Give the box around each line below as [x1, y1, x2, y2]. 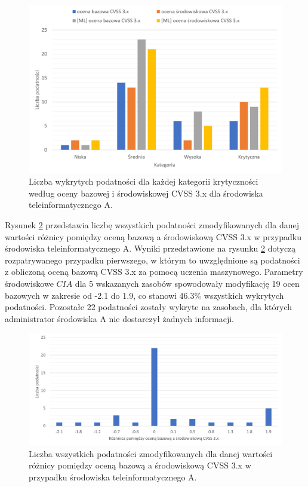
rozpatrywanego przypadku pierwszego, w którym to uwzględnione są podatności [5, 253, 300, 266]
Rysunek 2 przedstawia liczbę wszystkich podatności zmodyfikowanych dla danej [5, 218, 299, 231]
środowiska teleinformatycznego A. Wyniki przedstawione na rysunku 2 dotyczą [5, 242, 296, 255]
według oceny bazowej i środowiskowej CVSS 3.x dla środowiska [29, 186, 263, 199]
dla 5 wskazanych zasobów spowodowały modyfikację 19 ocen [75, 277, 300, 289]
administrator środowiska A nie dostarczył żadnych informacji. [5, 312, 235, 324]
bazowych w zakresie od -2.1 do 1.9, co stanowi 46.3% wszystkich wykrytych [5, 289, 284, 301]
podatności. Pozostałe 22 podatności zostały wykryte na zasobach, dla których [5, 301, 292, 313]
